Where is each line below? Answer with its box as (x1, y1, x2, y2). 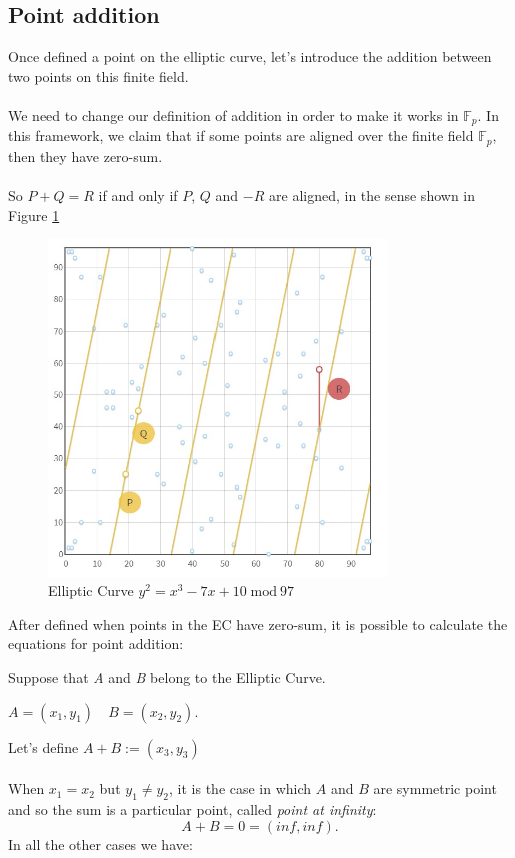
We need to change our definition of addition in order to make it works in (8, 104, 459, 125)
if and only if (98, 185, 178, 206)
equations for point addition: (8, 633, 184, 654)
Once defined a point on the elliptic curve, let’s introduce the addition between (8, 46, 492, 67)
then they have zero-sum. (8, 145, 163, 166)
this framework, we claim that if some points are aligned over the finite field (8, 125, 474, 146)
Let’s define (8, 736, 79, 757)
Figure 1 (8, 204, 60, 225)
